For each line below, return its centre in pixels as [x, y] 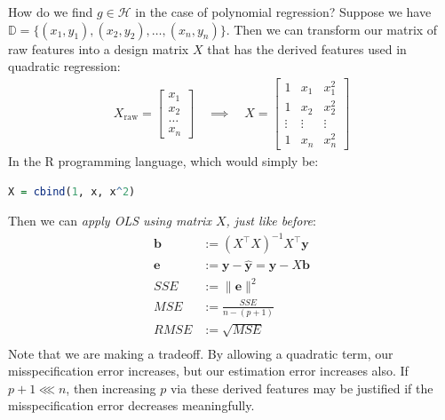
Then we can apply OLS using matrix [110, 221]
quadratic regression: [64, 66]
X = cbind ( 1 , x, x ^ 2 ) [72, 191]
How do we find [51, 12]
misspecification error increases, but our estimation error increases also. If [208, 371]
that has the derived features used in [307, 48]
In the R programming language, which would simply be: [163, 160]
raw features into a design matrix [99, 48]
